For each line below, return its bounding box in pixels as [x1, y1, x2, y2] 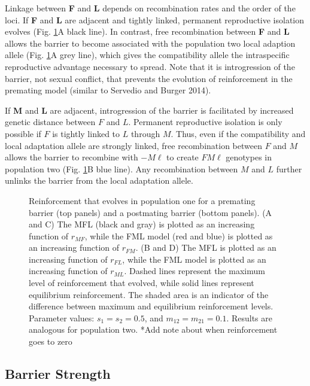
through [130, 127, 160, 139]
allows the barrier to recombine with [5, 151, 138, 163]
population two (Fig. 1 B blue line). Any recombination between [5, 162, 238, 175]
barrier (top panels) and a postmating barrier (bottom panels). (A [29, 206, 272, 218]
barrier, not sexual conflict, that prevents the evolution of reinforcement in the [5, 72, 293, 84]
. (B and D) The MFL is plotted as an [135, 241, 276, 254]
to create [166, 151, 199, 163]
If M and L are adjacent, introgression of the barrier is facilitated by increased [5, 104, 294, 116]
